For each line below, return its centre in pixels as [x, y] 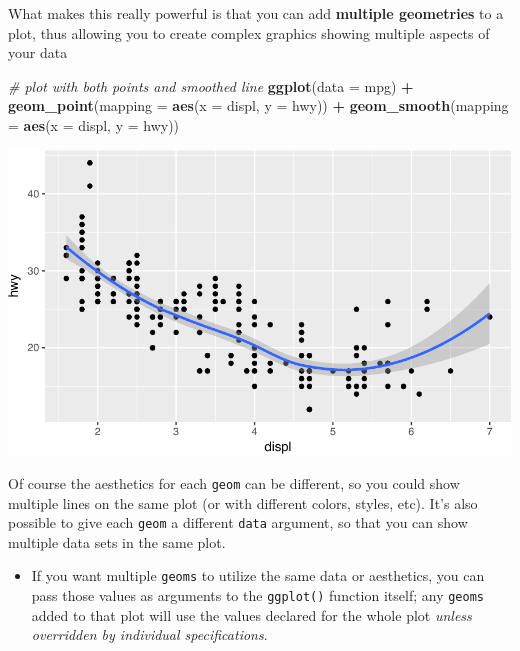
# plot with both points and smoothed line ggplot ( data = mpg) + [211, 85]
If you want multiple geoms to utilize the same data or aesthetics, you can [258, 575]
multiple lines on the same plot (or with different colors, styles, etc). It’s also [243, 502]
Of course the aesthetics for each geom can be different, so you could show [234, 482]
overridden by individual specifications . [149, 634]
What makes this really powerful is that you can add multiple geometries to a [256, 13]
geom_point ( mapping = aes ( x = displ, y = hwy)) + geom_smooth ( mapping [258, 105]
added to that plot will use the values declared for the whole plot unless [251, 614]
